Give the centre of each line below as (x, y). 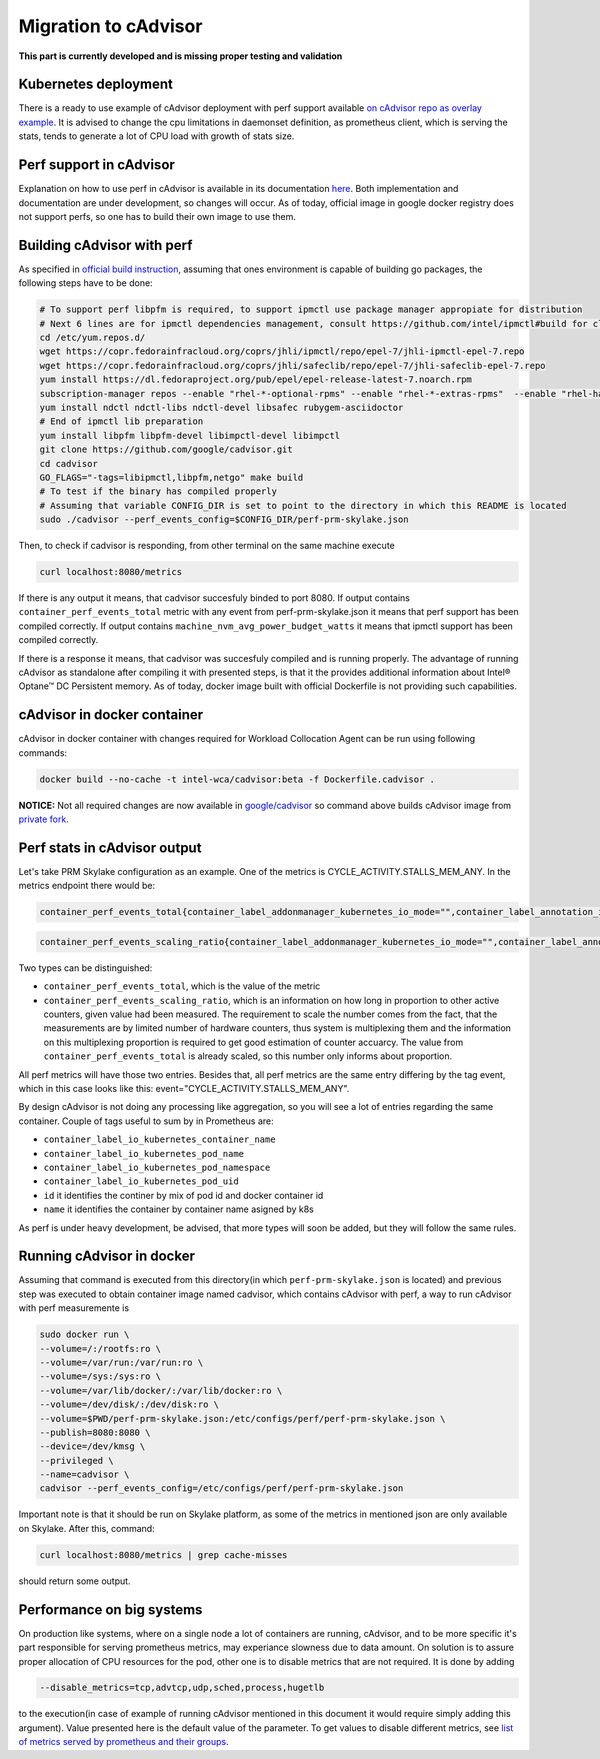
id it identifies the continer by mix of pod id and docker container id (183, 1195)
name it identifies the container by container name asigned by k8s (178, 1209)
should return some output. (74, 1581)
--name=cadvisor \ (84, 1474)
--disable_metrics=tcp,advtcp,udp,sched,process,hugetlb (182, 1688)
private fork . (43, 819)
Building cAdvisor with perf (105, 245)
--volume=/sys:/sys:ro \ (100, 1376)
